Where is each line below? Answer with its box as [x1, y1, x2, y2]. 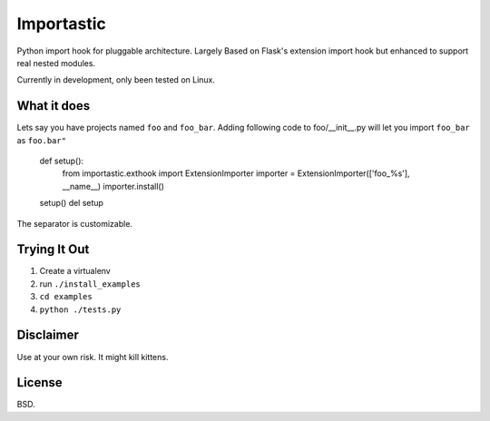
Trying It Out [16, 241, 90, 258]
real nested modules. [16, 57, 95, 68]
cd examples [39, 291, 93, 302]
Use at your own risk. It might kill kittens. [16, 351, 169, 362]
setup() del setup [39, 198, 104, 209]
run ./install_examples [39, 278, 141, 289]
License [16, 375, 63, 390]
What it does [16, 98, 91, 113]
